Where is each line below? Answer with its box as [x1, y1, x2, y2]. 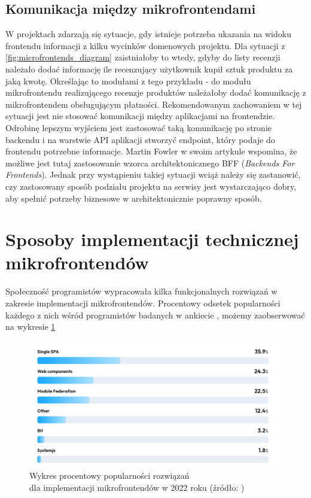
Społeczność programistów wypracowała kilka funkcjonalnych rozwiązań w [5, 285, 278, 297]
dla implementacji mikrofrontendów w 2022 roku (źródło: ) [29, 481, 245, 493]
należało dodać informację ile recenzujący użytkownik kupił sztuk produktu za [5, 62, 293, 75]
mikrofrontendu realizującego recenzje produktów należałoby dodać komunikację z [5, 86, 306, 99]
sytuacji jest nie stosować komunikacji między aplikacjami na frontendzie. [5, 110, 275, 122]
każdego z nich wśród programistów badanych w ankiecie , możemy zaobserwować [5, 308, 305, 321]
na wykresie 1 [5, 320, 56, 333]
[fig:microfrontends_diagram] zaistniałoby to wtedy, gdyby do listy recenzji [5, 51, 280, 63]
